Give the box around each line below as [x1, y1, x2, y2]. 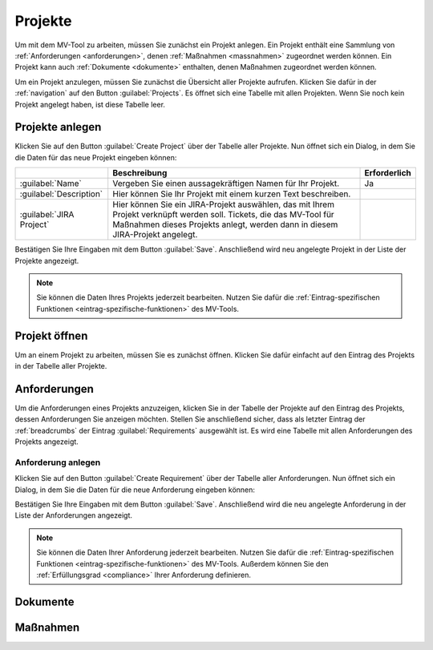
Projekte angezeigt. [14, 256, 79, 265]
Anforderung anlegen [14, 457, 101, 468]
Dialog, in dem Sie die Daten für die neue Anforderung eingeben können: [14, 485, 256, 495]
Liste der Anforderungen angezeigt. [14, 511, 132, 520]
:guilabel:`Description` [19, 188, 103, 200]
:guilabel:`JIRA [19, 209, 75, 220]
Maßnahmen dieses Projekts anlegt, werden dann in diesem [112, 219, 338, 230]
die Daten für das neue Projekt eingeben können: [14, 152, 177, 162]
